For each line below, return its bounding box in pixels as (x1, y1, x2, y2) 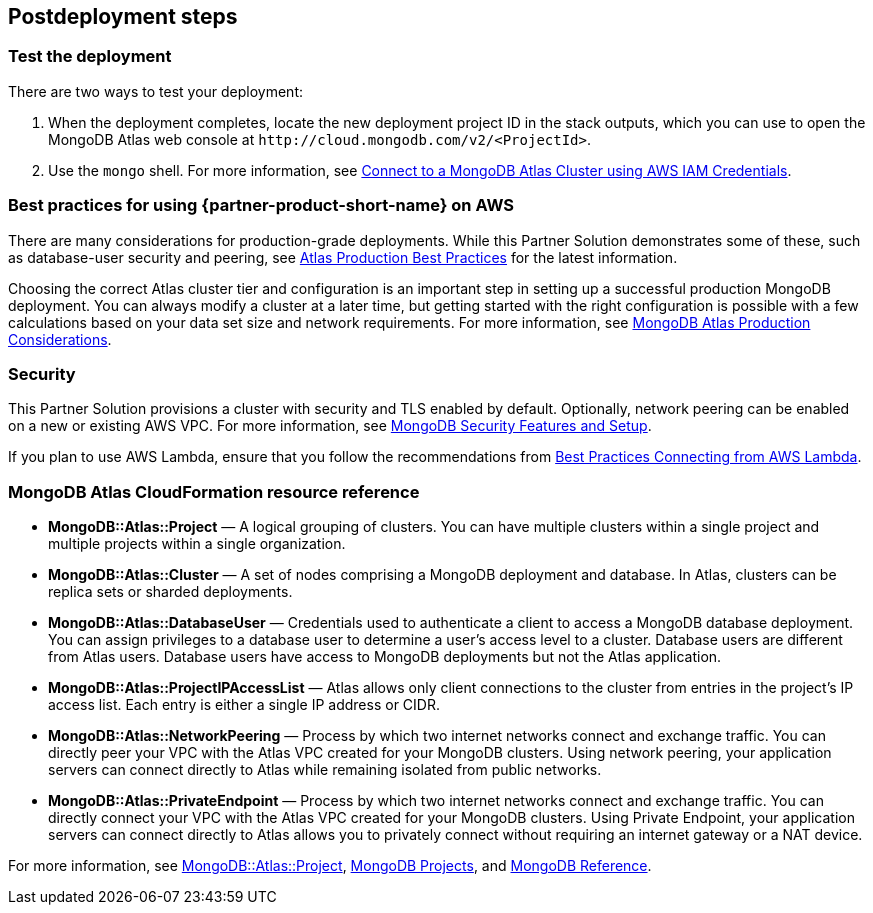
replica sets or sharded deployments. (48, 583, 293, 601)
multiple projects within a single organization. (48, 535, 346, 553)
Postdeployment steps (8, 4, 238, 29)
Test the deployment (8, 46, 172, 67)
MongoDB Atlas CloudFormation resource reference (8, 481, 420, 502)
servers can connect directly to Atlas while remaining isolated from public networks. (48, 761, 602, 779)
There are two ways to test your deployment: (8, 82, 304, 100)
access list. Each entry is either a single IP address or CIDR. (48, 696, 440, 714)
